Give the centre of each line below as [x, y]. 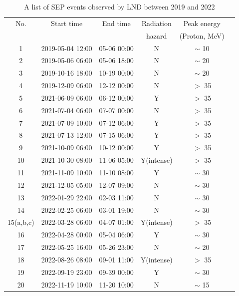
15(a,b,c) [21, 222]
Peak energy [202, 23]
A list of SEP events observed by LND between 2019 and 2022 [119, 7]
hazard [157, 35]
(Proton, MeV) [202, 35]
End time [116, 23]
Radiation [156, 23]
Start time [67, 23]
